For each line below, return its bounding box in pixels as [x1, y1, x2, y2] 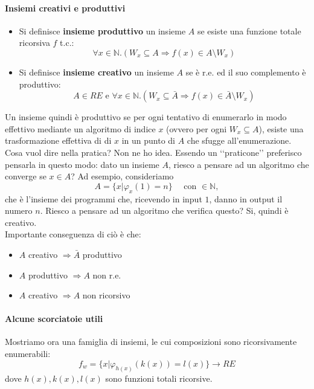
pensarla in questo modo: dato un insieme [5, 158, 159, 170]
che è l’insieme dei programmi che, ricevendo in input [5, 192, 202, 205]
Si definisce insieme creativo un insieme [19, 65, 174, 78]
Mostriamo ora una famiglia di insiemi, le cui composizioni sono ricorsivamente [5, 335, 297, 348]
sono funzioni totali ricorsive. [105, 371, 213, 384]
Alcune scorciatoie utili [5, 312, 103, 325]
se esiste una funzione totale [197, 24, 301, 37]
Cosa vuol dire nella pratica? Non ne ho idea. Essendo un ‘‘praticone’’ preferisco [5, 146, 302, 158]
